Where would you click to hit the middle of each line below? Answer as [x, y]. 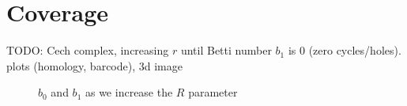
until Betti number [226, 50]
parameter [213, 92]
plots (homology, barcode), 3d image [94, 65]
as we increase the [129, 92]
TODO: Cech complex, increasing [88, 50]
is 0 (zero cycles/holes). [345, 50]
